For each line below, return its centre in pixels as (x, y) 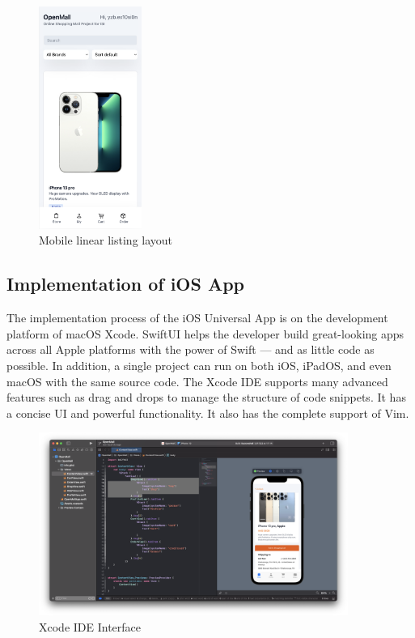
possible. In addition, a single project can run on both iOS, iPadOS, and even (199, 365)
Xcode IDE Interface (90, 626)
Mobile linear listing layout (106, 240)
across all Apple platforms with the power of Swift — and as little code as (191, 349)
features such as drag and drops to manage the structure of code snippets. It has (206, 397)
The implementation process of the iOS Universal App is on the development (197, 318)
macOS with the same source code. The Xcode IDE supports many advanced (197, 381)
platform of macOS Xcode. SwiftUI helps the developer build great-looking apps (205, 333)
